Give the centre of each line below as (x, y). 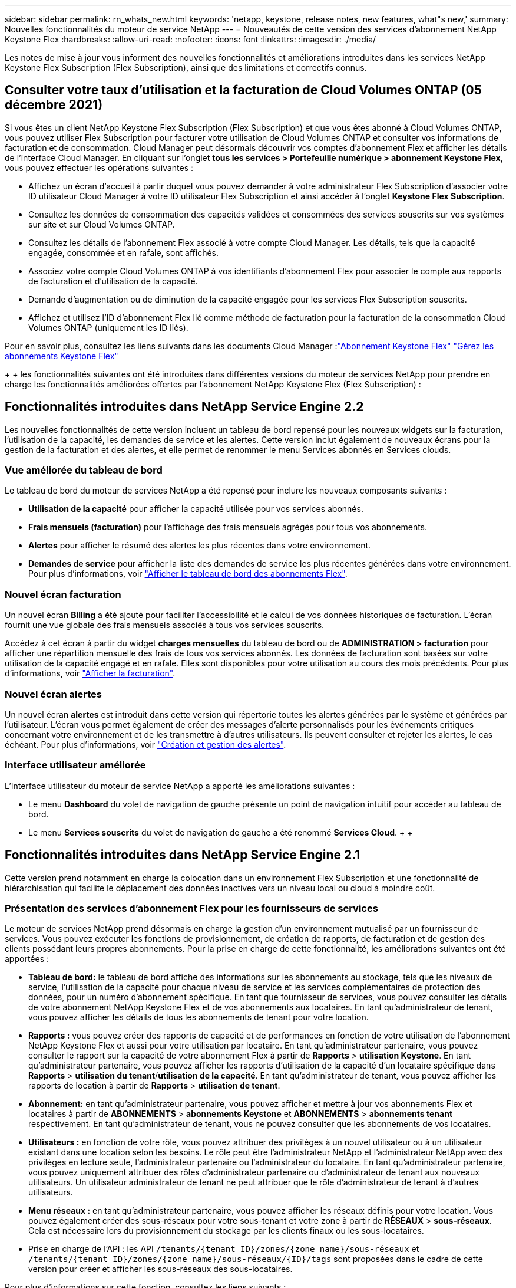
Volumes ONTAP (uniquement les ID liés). (108, 327)
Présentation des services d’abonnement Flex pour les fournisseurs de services (191, 908)
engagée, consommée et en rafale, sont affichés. (124, 252)
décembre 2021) (54, 105)
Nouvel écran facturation (63, 594)
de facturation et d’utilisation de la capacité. (113, 281)
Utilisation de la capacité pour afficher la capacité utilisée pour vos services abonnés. (196, 509)
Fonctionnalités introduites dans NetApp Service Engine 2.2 (184, 407)
